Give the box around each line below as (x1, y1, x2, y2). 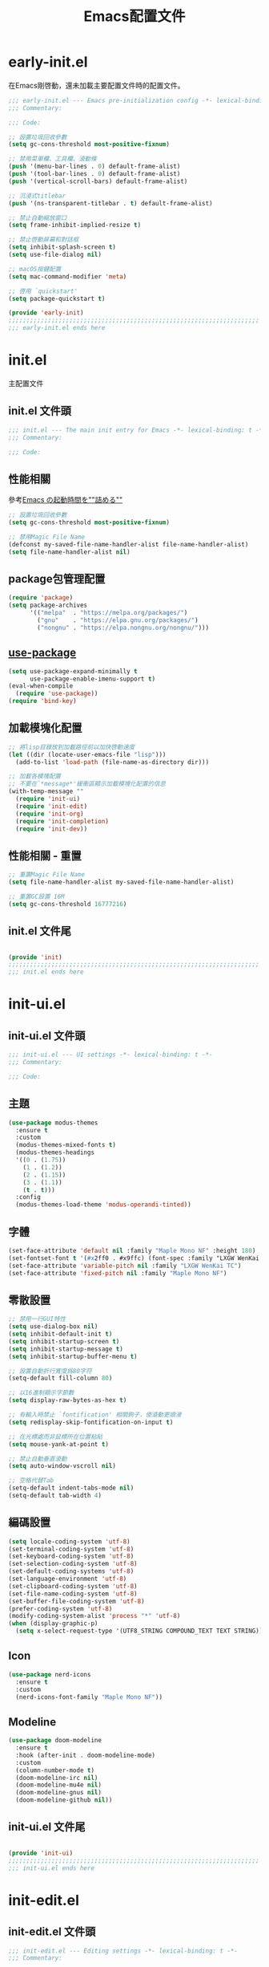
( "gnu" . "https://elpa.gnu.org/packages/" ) (37, 616, 199, 624)
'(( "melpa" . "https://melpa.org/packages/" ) (29, 609, 188, 617)
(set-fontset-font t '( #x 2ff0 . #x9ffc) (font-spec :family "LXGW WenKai (8, 1254, 260, 1262)
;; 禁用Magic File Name (8, 533, 86, 541)
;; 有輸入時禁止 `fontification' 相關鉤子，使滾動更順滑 (8, 1411, 182, 1419)
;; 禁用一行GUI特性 (8, 1315, 66, 1323)
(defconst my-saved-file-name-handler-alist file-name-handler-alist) (8, 540, 249, 548)
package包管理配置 (8, 572, 106, 586)
